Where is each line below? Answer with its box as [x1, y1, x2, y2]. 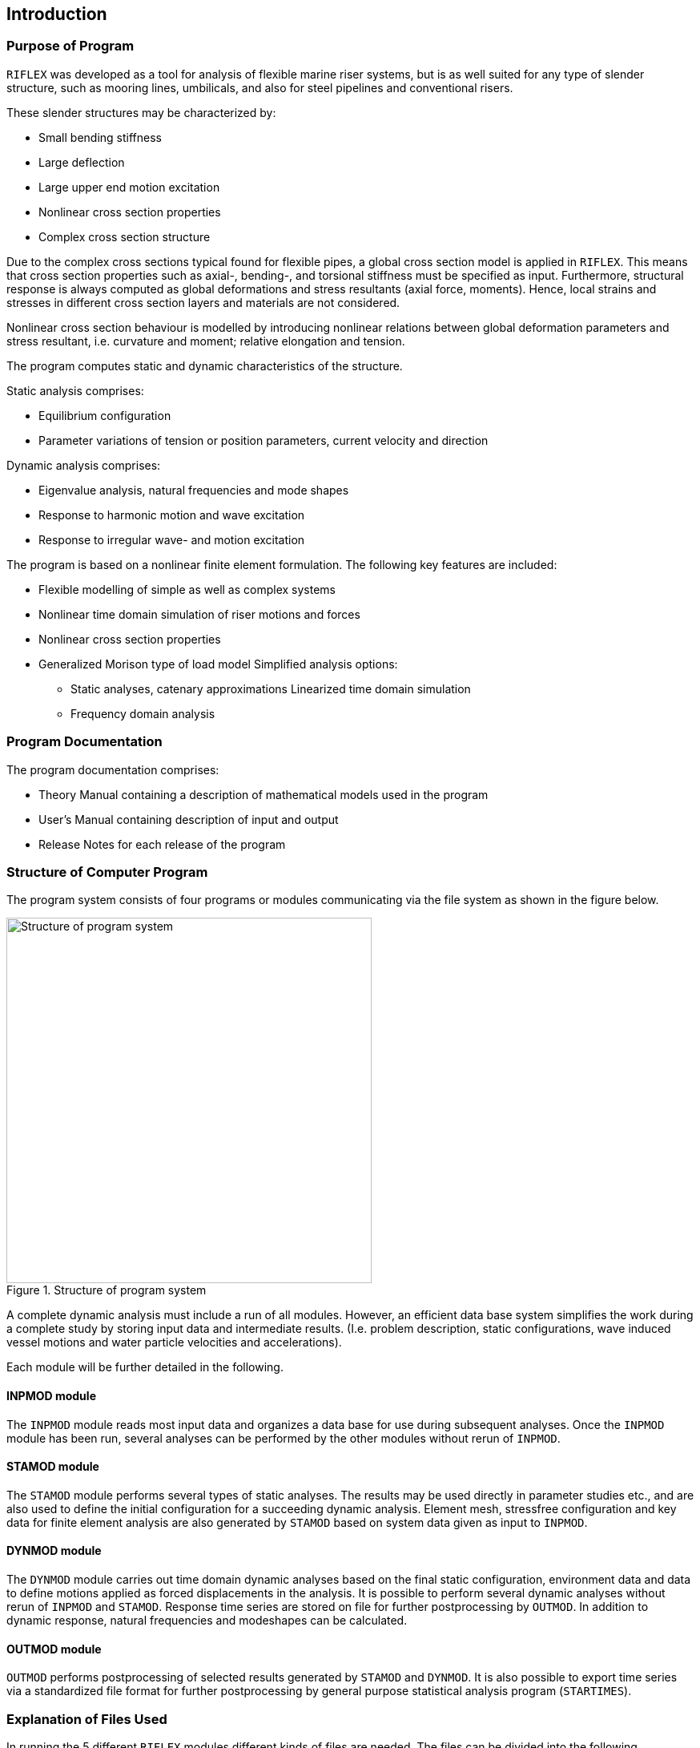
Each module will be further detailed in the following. [6, 1360, 284, 1375]
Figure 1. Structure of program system [6, 1283, 207, 1298]
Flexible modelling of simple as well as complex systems [38, 582, 336, 596]
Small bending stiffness [38, 130, 162, 144]
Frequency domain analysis [70, 706, 215, 721]
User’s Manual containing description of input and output [38, 812, 339, 826]
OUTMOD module [6, 1641, 102, 1656]
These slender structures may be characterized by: [6, 105, 276, 119]
